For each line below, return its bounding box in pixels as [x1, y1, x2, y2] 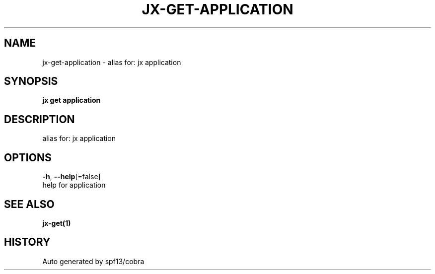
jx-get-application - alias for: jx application [42, 58, 181, 67]
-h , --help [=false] [42, 172, 101, 181]
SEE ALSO [4, 198, 55, 210]
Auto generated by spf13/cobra [42, 257, 145, 266]
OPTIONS [4, 151, 52, 164]
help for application [42, 181, 106, 190]
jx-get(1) [42, 218, 71, 227]
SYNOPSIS [4, 75, 58, 88]
